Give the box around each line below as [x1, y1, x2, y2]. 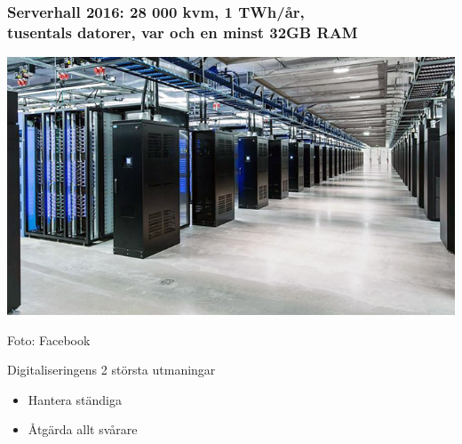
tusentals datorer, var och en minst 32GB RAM [7, 20, 358, 43]
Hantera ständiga [28, 390, 122, 408]
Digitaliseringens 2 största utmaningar [7, 360, 216, 379]
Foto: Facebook [7, 330, 91, 349]
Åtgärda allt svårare [28, 420, 138, 439]
